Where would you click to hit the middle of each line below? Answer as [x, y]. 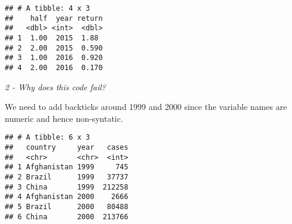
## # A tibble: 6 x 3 [48, 138]
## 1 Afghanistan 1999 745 [67, 167]
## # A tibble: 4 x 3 [48, 8]
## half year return [54, 18]
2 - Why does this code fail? [56, 86]
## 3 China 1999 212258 [67, 187]
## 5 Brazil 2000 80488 [67, 206]
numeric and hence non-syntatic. [64, 118]
